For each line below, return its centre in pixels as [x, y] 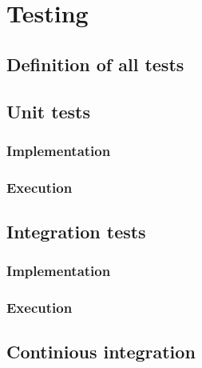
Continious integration [101, 352]
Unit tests [49, 111]
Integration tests [76, 232]
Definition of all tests [95, 64]
